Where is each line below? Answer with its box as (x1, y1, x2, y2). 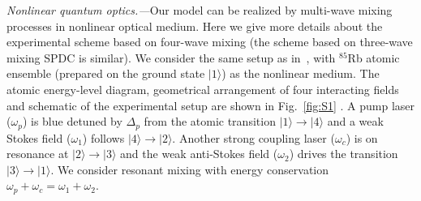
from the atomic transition (144, 113, 276, 130)
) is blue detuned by (22, 113, 122, 130)
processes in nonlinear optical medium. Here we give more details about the (6, 17, 383, 34)
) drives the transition (289, 145, 398, 162)
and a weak (327, 113, 384, 130)
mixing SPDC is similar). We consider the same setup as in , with (6, 49, 336, 66)
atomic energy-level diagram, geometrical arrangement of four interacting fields (6, 80, 399, 97)
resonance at (6, 145, 69, 162)
